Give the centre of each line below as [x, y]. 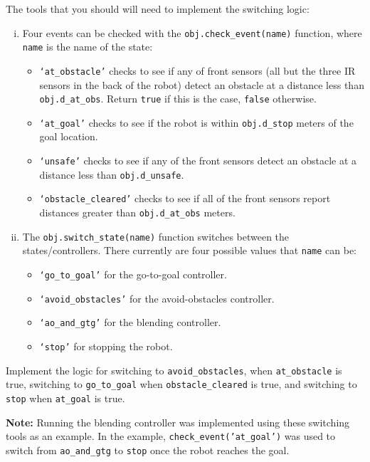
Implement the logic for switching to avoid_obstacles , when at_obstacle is [174, 370]
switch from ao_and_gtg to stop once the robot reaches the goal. [148, 450]
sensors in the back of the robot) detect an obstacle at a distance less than [202, 84]
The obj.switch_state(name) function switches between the [156, 236]
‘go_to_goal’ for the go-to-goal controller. [133, 274]
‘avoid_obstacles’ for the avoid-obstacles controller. [157, 298]
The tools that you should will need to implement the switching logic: [158, 9]
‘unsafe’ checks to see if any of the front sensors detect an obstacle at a [198, 161]
